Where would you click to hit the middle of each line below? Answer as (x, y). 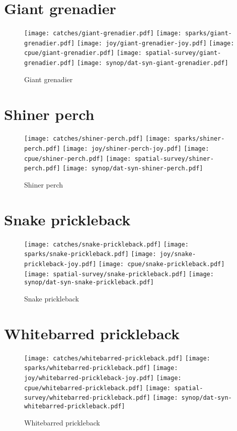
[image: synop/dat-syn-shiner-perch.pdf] (133, 169)
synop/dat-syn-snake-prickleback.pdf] (89, 283)
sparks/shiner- (200, 139)
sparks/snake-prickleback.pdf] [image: (90, 254)
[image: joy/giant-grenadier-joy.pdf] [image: (155, 43)
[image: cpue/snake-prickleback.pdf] (162, 264)
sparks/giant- (208, 34)
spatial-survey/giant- (183, 53)
